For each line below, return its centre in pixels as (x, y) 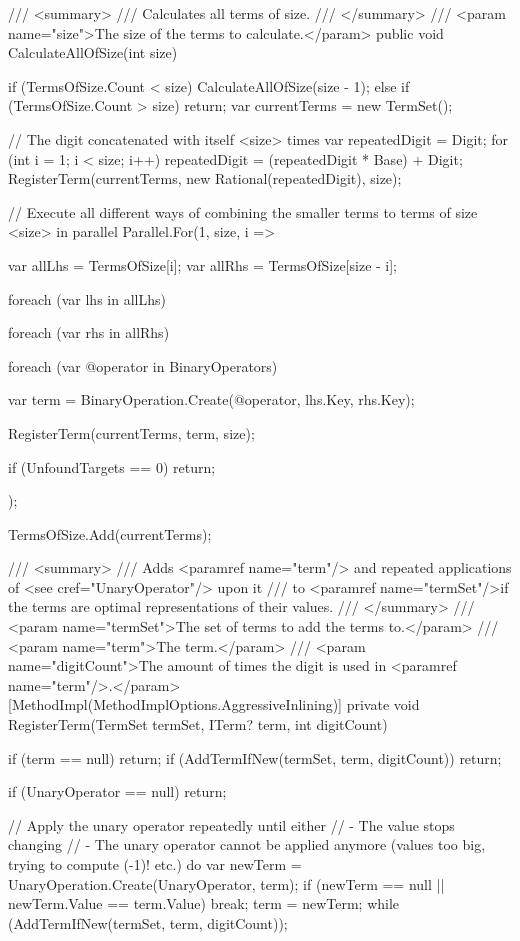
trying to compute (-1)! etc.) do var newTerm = (155, 864)
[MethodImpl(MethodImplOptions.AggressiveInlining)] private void (214, 704)
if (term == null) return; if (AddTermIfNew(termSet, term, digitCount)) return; (255, 757)
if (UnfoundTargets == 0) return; (112, 466)
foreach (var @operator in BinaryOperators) (143, 365)
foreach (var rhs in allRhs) (89, 332)
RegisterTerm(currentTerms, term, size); (131, 432)
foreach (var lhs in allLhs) (87, 298)
